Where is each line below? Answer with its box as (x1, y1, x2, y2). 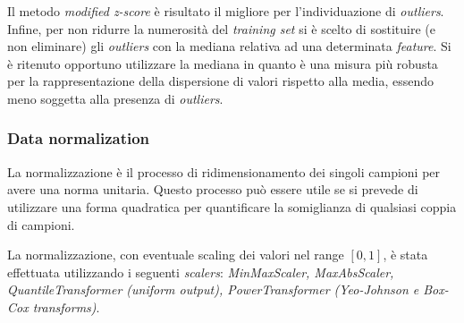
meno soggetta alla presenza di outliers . (7, 89, 224, 107)
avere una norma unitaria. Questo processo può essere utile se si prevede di (7, 180, 418, 199)
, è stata (383, 245, 428, 264)
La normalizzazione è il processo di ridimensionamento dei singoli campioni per (7, 162, 441, 181)
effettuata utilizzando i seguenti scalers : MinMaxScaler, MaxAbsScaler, (7, 262, 394, 281)
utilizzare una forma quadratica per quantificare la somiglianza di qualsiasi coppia (7, 197, 457, 216)
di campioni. (7, 215, 75, 234)
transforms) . (32, 297, 100, 316)
